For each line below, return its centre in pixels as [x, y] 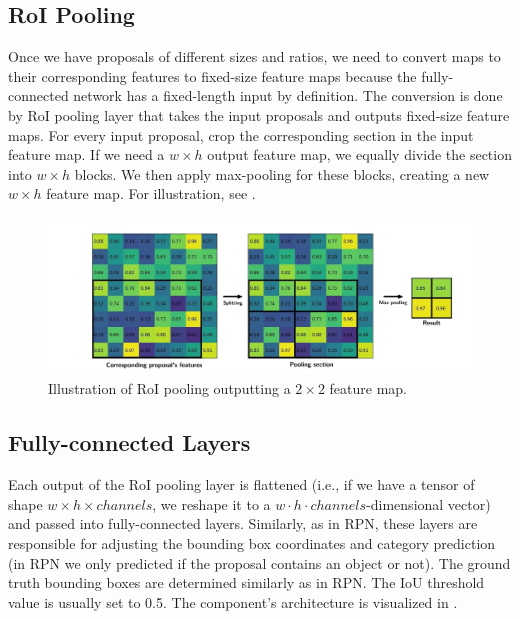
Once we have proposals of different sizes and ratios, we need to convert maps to [254, 56]
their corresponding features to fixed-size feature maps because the [212, 75]
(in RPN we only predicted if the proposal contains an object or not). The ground [259, 562]
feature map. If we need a [86, 154]
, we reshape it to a [211, 503]
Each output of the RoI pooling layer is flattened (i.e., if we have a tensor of [241, 484]
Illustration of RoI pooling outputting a [169, 388]
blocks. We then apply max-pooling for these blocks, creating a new [282, 173]
